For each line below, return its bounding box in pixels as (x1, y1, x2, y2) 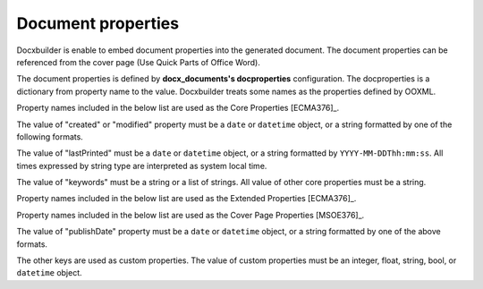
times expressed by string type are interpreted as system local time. (16, 160, 267, 171)
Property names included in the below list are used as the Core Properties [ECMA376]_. (16, 103, 340, 114)
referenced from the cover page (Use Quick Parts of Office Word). (16, 56, 261, 67)
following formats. (16, 131, 84, 142)
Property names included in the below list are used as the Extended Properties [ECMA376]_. (16, 193, 357, 204)
